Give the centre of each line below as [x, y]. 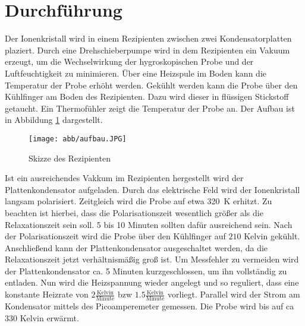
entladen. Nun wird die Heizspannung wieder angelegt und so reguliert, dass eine [152, 282]
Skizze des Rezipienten [70, 158]
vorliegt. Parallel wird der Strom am [234, 294]
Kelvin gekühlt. [272, 236]
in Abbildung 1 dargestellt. [54, 120]
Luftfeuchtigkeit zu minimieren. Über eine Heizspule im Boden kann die [136, 73]
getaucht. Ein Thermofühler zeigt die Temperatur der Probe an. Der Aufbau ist [150, 108]
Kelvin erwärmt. [49, 317]
